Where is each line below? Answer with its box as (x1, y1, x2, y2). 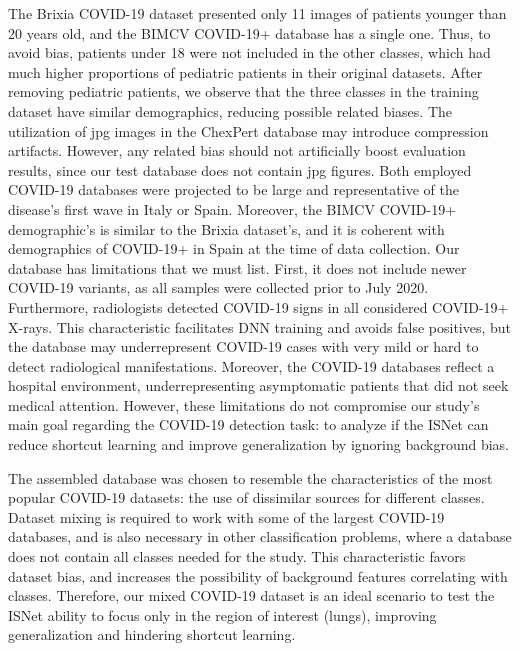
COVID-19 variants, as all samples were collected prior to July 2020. (8, 277, 429, 298)
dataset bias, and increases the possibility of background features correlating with (8, 565, 508, 586)
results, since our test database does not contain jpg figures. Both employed (8, 159, 472, 180)
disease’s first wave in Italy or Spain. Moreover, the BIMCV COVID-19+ (8, 198, 457, 219)
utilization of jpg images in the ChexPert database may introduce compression (8, 120, 489, 141)
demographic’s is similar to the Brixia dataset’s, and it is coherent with (8, 218, 445, 239)
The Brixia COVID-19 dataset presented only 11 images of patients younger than (8, 3, 507, 23)
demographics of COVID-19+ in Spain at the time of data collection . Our (8, 238, 460, 259)
